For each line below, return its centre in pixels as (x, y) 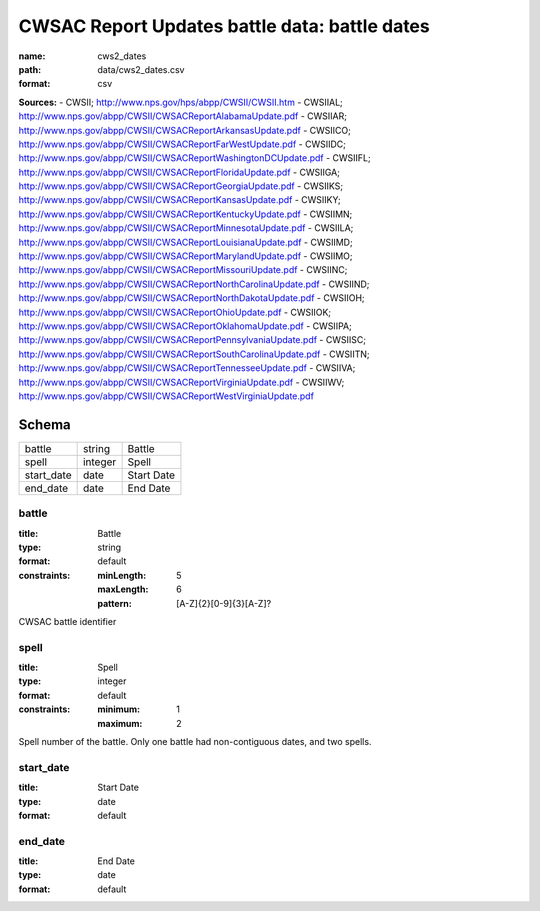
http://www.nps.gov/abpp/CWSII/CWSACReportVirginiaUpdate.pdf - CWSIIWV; (181, 382)
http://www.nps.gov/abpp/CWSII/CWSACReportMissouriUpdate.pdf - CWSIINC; (183, 270)
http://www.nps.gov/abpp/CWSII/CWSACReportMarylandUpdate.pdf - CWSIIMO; (186, 256)
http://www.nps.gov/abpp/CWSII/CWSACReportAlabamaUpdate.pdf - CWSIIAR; (182, 116)
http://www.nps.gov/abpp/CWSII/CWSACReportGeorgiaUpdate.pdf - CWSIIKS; (181, 186)
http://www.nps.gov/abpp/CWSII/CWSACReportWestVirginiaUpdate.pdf (166, 396)
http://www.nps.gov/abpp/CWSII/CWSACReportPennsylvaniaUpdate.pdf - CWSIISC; (192, 340)
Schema (45, 424)
